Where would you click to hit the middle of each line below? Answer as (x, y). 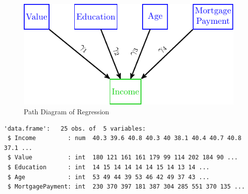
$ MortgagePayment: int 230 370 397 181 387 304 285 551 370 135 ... (126, 187)
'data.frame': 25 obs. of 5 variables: (75, 128)
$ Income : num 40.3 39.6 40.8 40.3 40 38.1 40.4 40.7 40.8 (124, 138)
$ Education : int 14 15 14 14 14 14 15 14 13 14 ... (109, 168)
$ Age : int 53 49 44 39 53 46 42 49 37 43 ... (109, 177)
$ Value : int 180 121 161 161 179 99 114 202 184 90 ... (123, 158)
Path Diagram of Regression (67, 112)
